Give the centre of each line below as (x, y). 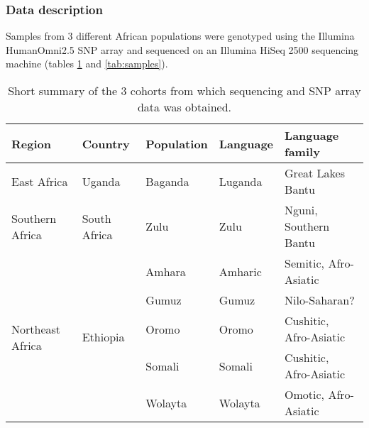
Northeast (36, 329)
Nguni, (301, 210)
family (302, 152)
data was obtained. (184, 107)
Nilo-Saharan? (320, 300)
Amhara (166, 271)
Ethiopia (103, 337)
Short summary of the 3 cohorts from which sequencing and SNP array (184, 90)
